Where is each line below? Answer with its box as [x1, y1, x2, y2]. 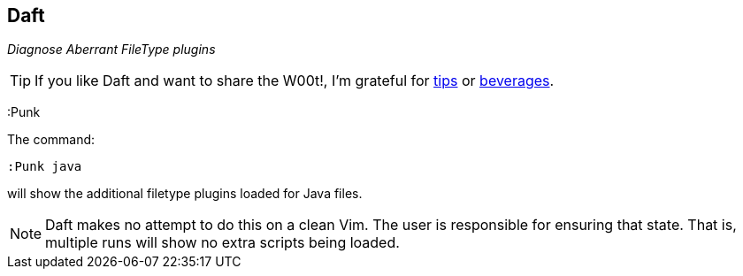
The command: [7, 132, 96, 148]
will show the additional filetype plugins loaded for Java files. [7, 186, 363, 202]
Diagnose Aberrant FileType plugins [7, 42, 216, 57]
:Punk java [7, 159, 82, 174]
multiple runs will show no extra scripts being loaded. [45, 234, 400, 252]
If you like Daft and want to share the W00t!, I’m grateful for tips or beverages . [34, 72, 555, 90]
